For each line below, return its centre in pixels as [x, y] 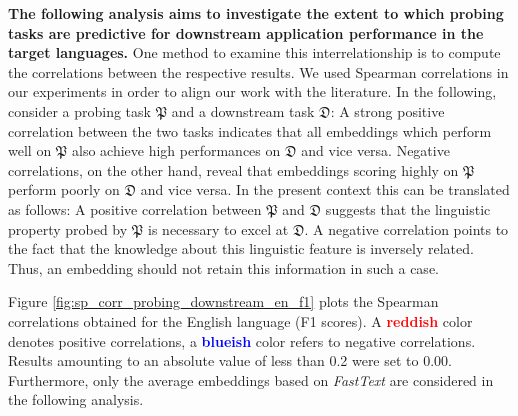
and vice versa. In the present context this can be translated [325, 189]
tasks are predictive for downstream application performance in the [246, 32]
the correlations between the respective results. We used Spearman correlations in [258, 71]
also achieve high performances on [176, 150]
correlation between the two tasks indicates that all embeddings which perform [250, 130]
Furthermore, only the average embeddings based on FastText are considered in [251, 379]
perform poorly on [64, 189]
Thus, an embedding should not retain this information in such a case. [223, 267]
